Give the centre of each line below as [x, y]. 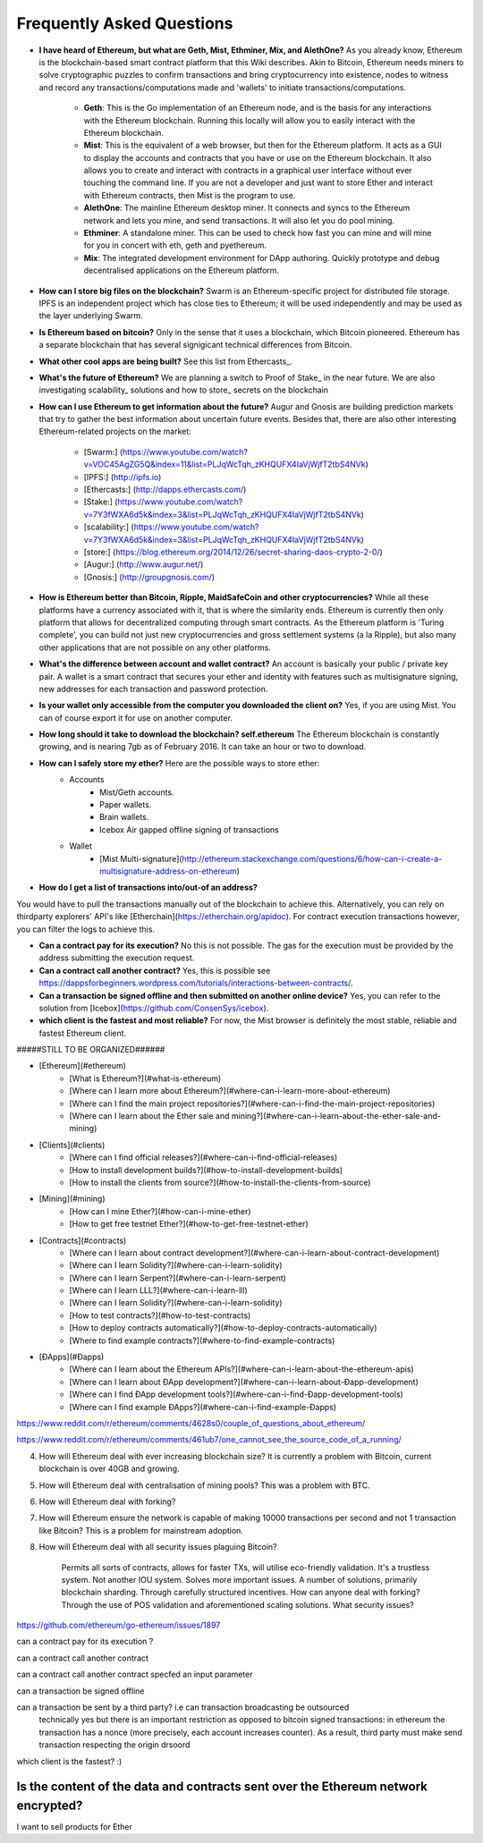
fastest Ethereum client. [83, 1033]
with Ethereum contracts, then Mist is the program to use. [190, 195]
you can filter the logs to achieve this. [86, 929]
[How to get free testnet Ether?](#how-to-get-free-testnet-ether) [189, 1224]
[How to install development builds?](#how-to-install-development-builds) [206, 1170]
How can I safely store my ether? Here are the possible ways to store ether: [179, 763]
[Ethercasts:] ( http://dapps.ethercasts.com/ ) [165, 490]
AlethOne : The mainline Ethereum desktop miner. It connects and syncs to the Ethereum [247, 208]
